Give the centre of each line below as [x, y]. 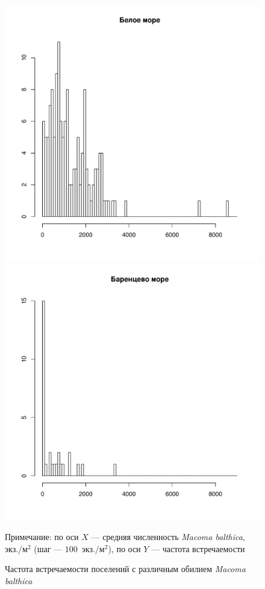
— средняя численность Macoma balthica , [168, 537]
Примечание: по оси [42, 537]
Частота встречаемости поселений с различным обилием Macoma [125, 569]
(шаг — [48, 548]
